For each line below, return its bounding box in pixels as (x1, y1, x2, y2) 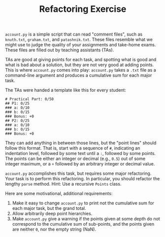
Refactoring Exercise (39, 3, 127, 15)
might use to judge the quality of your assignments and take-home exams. (5, 42, 156, 48)
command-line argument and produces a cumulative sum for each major (5, 73, 152, 79)
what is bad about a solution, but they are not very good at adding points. (5, 62, 154, 68)
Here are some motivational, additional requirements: (5, 191, 113, 197)
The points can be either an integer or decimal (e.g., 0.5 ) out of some (5, 156, 146, 161)
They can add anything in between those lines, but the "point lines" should (5, 140, 157, 146)
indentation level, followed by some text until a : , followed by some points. (5, 151, 156, 157)
